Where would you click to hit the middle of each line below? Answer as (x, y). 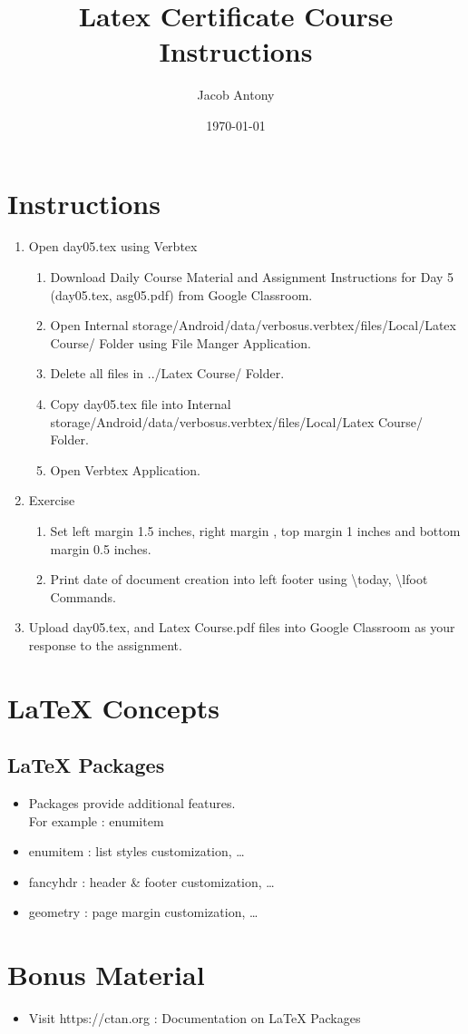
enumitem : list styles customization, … (136, 851)
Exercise (52, 500)
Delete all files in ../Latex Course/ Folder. (167, 373)
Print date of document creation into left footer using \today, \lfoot (239, 579)
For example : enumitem (96, 820)
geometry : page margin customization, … (143, 912)
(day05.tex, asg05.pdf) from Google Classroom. (181, 294)
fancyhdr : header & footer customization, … (151, 881)
